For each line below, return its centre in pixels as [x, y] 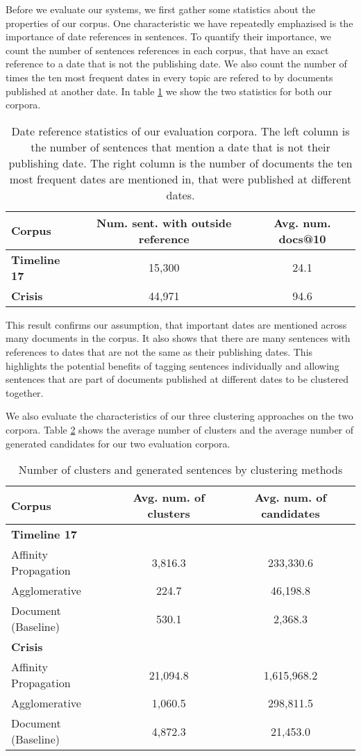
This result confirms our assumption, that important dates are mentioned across [176, 324]
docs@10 [302, 238]
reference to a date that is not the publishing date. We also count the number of [176, 64]
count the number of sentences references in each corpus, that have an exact [167, 50]
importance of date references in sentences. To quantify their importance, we [169, 36]
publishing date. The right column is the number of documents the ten [180, 163]
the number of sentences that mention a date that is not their [180, 147]
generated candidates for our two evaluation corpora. [118, 443]
